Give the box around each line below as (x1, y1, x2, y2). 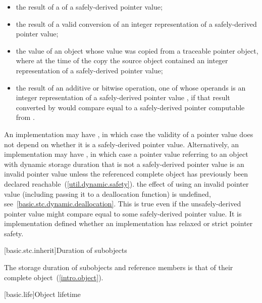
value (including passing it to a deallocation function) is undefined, (4, 188, 211, 199)
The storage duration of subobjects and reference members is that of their (4, 262, 233, 273)
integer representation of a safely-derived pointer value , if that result (16, 92, 230, 103)
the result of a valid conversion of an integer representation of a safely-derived (16, 18, 257, 29)
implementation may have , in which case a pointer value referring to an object (4, 149, 248, 159)
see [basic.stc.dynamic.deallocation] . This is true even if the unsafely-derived (4, 198, 241, 209)
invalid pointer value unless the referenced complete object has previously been (4, 168, 248, 179)
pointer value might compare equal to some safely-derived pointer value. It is (4, 208, 242, 219)
